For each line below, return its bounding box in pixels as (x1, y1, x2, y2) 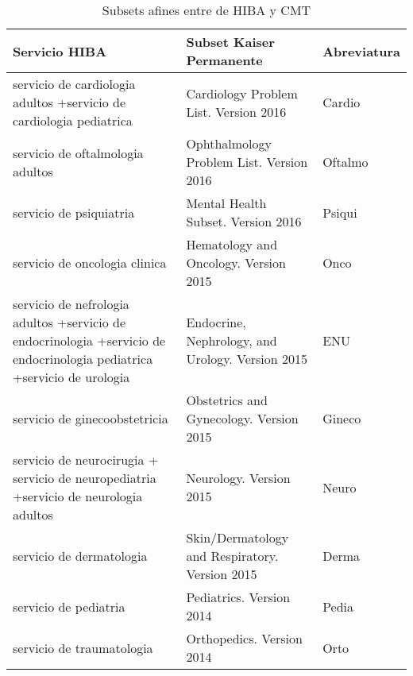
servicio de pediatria (13, 597, 125, 616)
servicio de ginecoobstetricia (13, 409, 168, 427)
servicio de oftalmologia (13, 143, 144, 162)
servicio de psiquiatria (13, 203, 135, 222)
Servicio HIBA (13, 41, 107, 60)
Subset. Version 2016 (186, 212, 302, 230)
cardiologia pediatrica (13, 111, 133, 129)
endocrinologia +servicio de (13, 331, 166, 350)
